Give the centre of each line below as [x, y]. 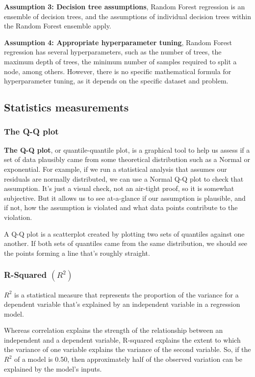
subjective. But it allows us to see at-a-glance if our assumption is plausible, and [125, 198]
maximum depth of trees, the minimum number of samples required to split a [120, 61]
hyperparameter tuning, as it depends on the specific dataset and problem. [116, 81]
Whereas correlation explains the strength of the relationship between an [114, 330]
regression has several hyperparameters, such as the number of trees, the [113, 52]
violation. [18, 217]
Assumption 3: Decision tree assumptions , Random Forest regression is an [125, 6]
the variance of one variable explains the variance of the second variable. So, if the [127, 349]
